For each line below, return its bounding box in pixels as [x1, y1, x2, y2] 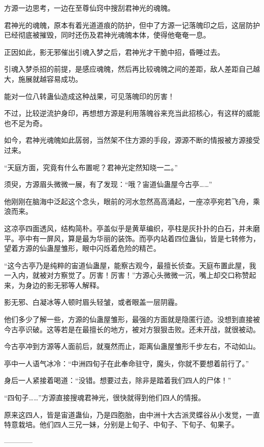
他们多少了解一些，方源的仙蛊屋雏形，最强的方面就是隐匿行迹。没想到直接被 [4, 314, 260, 325]
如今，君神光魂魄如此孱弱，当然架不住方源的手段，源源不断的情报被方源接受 [4, 135, 260, 145]
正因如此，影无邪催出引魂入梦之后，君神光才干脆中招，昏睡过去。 [4, 46, 224, 57]
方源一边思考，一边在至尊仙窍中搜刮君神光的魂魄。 [4, 3, 175, 13]
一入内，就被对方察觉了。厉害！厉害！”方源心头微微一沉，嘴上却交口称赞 [4, 270, 249, 280]
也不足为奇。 [4, 117, 47, 128]
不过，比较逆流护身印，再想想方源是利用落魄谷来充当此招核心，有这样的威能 [4, 108, 260, 118]
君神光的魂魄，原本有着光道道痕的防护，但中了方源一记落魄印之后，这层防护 [4, 19, 260, 30]
